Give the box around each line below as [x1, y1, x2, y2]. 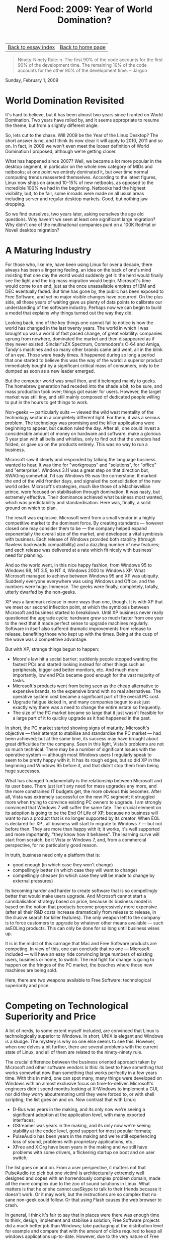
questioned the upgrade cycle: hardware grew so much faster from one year [5, 615, 163, 621]
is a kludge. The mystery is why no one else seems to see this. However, [5, 1038, 156, 1044]
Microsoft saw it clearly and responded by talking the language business [5, 457, 156, 463]
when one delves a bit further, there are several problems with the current [5, 1044, 158, 1050]
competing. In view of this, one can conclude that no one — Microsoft [5, 946, 150, 952]
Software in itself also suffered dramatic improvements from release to [5, 626, 151, 632]
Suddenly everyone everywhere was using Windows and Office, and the [5, 578, 155, 585]
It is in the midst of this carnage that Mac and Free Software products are [5, 941, 157, 947]
